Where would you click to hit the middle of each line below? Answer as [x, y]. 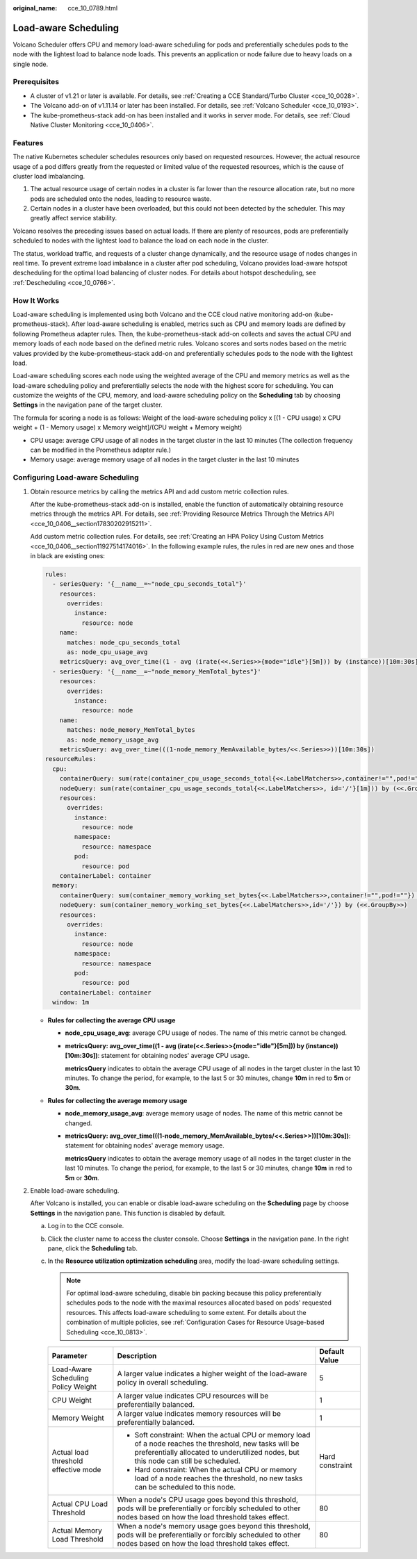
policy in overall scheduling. [163, 1382]
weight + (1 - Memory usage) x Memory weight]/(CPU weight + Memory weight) [128, 427]
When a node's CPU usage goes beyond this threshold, [208, 1500]
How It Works [36, 300]
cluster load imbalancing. [49, 176]
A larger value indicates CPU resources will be [193, 1396]
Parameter [69, 1356]
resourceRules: [71, 759]
